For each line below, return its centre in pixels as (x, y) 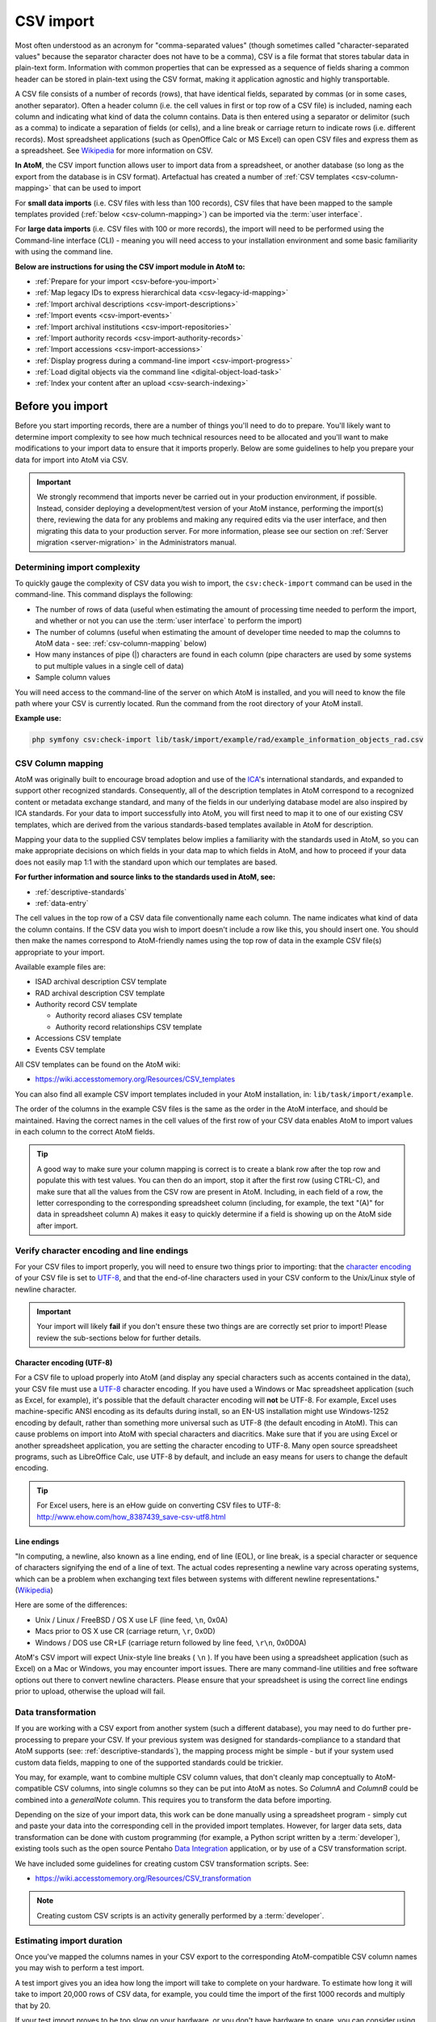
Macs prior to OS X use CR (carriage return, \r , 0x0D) (125, 1631)
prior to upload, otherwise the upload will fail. (90, 1691)
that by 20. (33, 2005)
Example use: (38, 718)
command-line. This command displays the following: (104, 594)
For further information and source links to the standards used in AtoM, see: (145, 877)
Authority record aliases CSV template (119, 1016)
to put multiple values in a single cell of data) (110, 666)
